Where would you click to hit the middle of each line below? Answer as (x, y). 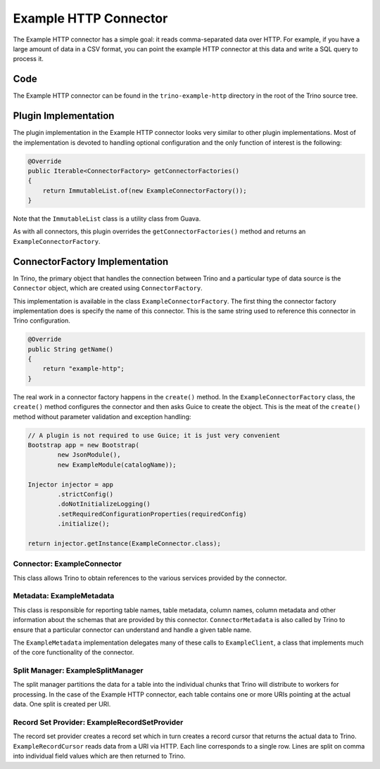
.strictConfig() (85, 494)
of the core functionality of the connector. (74, 652)
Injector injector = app (71, 484)
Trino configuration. (42, 321)
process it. (28, 59)
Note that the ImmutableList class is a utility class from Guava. (107, 219)
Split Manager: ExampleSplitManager (78, 671)
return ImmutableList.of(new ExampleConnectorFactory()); (145, 190)
